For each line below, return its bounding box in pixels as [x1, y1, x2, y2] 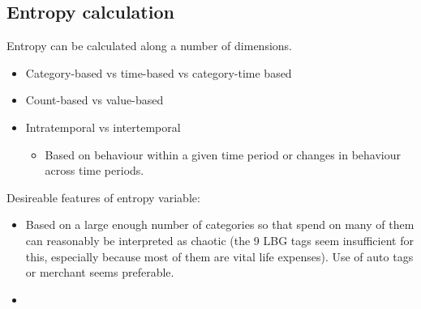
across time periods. [45, 162, 144, 179]
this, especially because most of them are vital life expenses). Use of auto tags [25, 248, 414, 265]
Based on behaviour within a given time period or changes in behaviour [45, 146, 402, 163]
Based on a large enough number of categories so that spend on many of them [25, 216, 415, 233]
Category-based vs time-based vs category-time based [25, 64, 292, 81]
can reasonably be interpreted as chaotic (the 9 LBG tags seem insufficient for [25, 231, 414, 248]
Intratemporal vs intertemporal [25, 118, 181, 135]
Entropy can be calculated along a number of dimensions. [6, 37, 293, 54]
